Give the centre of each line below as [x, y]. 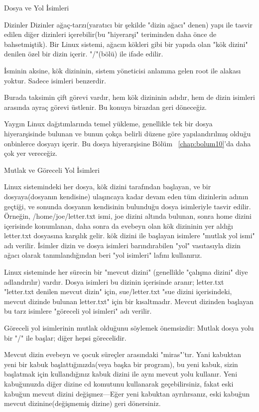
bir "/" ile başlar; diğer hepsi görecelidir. [65, 337]
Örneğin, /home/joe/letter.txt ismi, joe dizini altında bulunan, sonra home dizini [128, 216]
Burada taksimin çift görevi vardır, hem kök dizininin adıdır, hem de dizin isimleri [129, 97]
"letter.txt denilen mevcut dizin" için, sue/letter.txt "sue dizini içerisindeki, [118, 291]
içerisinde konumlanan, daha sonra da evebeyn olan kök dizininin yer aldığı [119, 225]
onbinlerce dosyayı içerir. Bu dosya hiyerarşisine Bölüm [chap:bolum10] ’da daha [128, 143]
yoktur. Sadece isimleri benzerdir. [55, 80]
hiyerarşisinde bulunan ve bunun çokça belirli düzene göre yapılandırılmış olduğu [128, 133]
